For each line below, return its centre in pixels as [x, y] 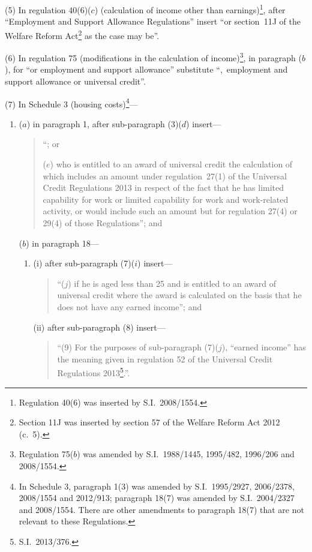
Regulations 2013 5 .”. [94, 372]
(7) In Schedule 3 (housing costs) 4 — [71, 103]
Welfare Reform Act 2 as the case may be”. [82, 34]
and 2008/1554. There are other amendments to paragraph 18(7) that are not [161, 509]
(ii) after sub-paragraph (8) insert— [99, 327]
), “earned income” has [264, 347]
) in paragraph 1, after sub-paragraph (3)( [104, 123]
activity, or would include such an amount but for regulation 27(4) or [170, 211]
